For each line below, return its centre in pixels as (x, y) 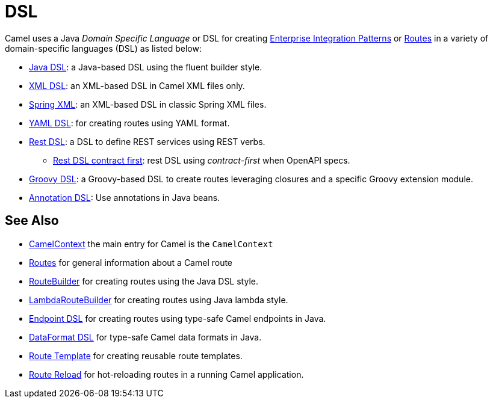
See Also (32, 221)
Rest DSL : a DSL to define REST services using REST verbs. (147, 141)
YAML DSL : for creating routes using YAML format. (129, 123)
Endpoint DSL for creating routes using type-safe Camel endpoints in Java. (178, 318)
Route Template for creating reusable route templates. (136, 355)
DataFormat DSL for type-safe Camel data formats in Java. (145, 337)
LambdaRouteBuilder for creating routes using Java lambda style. (159, 300)
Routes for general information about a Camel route (131, 262)
